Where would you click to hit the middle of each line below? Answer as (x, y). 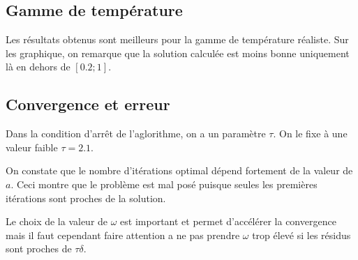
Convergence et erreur (88, 104)
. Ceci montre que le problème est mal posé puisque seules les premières (164, 184)
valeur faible (32, 147)
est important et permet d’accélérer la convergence (228, 221)
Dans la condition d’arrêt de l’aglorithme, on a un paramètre (136, 133)
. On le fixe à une (310, 133)
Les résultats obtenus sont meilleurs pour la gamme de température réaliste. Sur (177, 39)
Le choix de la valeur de (57, 221)
